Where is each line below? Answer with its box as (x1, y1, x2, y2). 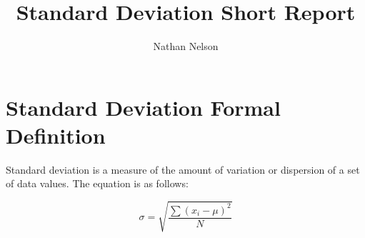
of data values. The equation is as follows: (6, 176, 189, 191)
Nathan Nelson (153, 39, 219, 54)
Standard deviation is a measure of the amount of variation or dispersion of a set (6, 162, 360, 177)
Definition (6, 120, 106, 149)
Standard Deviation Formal (6, 92, 281, 122)
